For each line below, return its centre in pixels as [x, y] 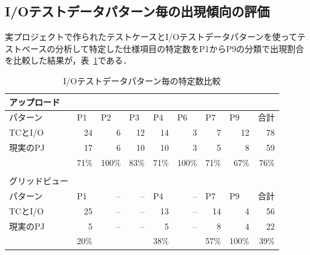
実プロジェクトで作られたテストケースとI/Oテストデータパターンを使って [151, 37]
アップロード [35, 101]
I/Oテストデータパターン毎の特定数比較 [142, 80]
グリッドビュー [39, 181]
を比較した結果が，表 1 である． [68, 60]
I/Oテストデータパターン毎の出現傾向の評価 [137, 11]
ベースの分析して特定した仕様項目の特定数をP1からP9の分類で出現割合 [163, 48]
